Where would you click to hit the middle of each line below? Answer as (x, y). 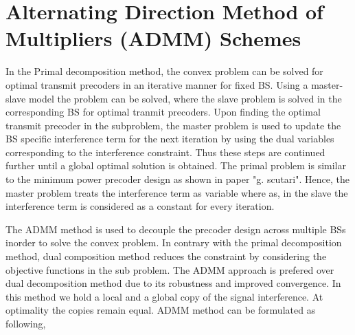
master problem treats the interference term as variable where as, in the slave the (177, 192)
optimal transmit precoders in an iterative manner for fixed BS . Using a (157, 84)
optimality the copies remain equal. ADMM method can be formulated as (161, 310)
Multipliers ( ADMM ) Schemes (153, 38)
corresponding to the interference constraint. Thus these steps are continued (165, 152)
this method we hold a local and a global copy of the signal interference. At (164, 296)
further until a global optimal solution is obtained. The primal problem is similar (176, 165)
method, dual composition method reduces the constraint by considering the (166, 256)
